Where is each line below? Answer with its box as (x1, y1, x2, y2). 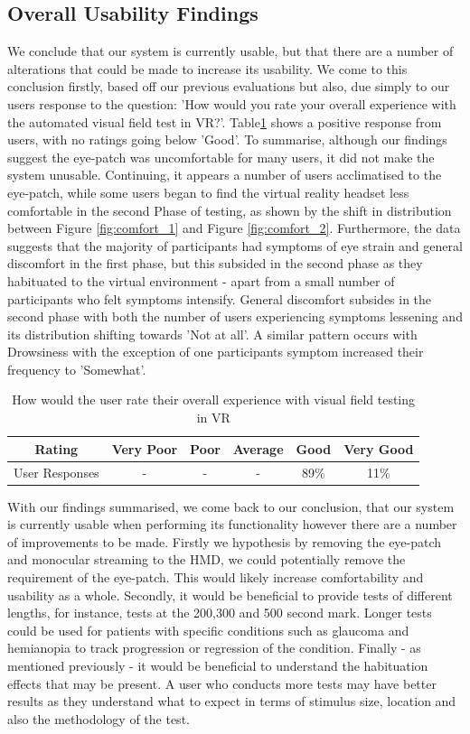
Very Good (343, 439, 414, 458)
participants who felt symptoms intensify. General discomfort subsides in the (7, 289, 432, 308)
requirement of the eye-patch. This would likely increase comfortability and (7, 567, 424, 586)
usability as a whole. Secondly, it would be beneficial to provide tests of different (7, 585, 453, 604)
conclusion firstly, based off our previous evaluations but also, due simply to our (7, 77, 450, 96)
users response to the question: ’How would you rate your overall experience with (7, 94, 456, 113)
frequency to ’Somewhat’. (7, 359, 146, 378)
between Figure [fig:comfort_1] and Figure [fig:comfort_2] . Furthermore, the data (7, 218, 461, 237)
